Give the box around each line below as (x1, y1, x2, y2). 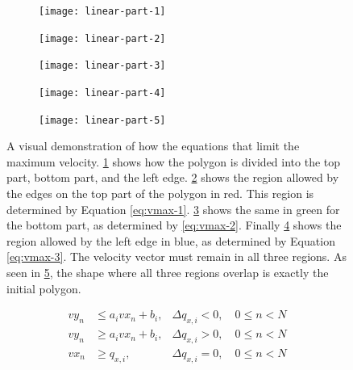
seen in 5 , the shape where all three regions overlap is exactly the (6, 264, 329, 281)
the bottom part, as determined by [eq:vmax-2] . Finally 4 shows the (6, 217, 342, 233)
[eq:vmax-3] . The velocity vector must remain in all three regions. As (6, 248, 347, 265)
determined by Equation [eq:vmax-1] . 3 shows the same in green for (6, 200, 340, 217)
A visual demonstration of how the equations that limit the (6, 137, 300, 154)
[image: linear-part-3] (39, 60, 166, 72)
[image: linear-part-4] (39, 86, 166, 99)
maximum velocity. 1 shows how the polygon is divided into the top (6, 153, 341, 170)
